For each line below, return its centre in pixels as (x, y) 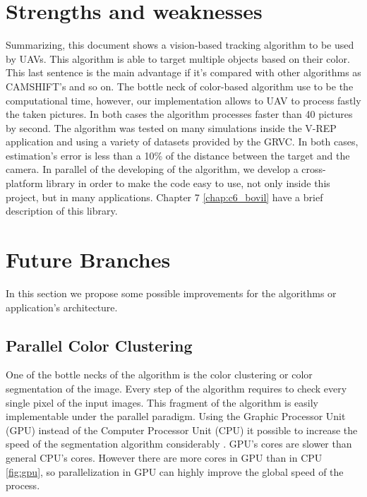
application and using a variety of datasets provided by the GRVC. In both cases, (182, 142)
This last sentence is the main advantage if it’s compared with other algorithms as (183, 72)
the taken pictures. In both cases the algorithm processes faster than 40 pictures (179, 114)
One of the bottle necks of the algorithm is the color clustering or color (159, 375)
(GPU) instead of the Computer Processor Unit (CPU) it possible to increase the (182, 430)
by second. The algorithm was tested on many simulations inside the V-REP (171, 127)
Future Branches (88, 259)
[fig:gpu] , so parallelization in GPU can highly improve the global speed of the (175, 471)
